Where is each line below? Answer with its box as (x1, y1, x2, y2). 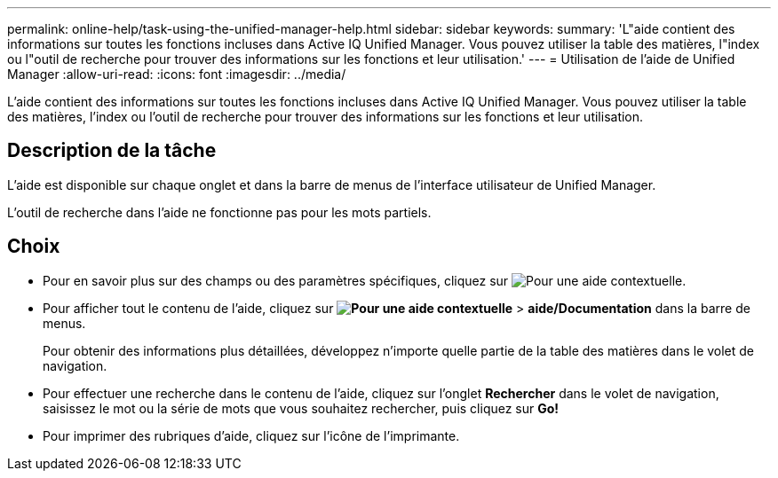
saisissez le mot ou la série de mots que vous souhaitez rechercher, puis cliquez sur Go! (43, 400, 560, 416)
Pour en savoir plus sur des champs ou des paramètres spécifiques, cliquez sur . (43, 272, 687, 288)
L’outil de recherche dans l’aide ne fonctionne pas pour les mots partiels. (7, 204, 432, 220)
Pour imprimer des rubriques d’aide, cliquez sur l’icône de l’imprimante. (43, 427, 460, 443)
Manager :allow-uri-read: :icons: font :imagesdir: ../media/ (7, 67, 346, 82)
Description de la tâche (7, 139, 217, 162)
